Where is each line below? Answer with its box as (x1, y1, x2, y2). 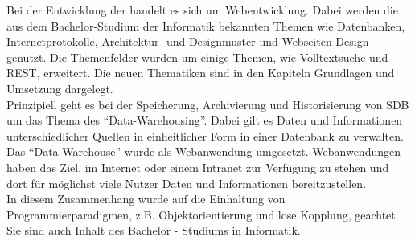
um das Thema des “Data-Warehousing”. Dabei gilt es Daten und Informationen (6, 112, 403, 129)
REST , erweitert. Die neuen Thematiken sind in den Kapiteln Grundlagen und (6, 64, 395, 81)
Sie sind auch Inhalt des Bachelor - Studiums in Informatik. (6, 222, 301, 239)
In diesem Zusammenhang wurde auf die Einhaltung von (6, 190, 286, 207)
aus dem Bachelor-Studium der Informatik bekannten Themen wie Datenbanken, (6, 17, 405, 34)
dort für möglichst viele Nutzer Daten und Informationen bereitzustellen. (6, 174, 367, 191)
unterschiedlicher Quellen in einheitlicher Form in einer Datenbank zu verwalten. (6, 127, 404, 144)
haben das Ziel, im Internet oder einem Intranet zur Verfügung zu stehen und (6, 158, 389, 175)
